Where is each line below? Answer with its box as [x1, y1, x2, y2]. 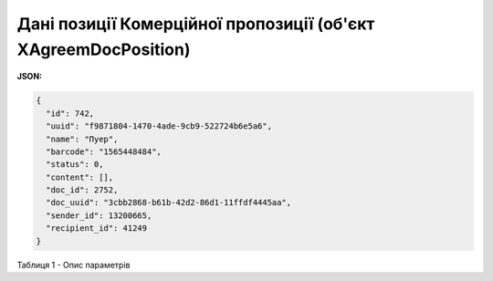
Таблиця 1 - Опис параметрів [16, 259, 131, 270]
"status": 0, [46, 160, 104, 170]
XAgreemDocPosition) [16, 39, 191, 59]
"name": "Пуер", [46, 133, 119, 144]
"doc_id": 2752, [46, 185, 119, 195]
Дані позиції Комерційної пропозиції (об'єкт [16, 14, 375, 34]
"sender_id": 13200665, [46, 210, 152, 221]
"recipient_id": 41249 [46, 224, 148, 234]
